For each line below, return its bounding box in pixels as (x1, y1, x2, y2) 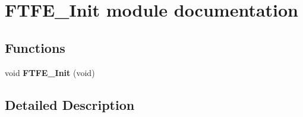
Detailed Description (5, 95, 135, 113)
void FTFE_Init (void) (5, 66, 95, 78)
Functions (5, 38, 65, 56)
